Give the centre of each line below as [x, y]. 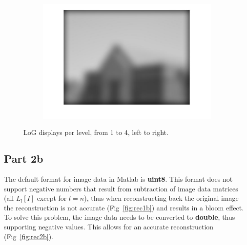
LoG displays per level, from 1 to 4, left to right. [96, 132]
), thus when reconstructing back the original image [161, 198]
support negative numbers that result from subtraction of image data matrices [121, 188]
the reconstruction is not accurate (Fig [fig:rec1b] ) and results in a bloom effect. [124, 207]
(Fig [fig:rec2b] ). [29, 236]
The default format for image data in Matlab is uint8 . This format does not [118, 179]
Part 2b [24, 159]
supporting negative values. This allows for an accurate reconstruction [109, 226]
